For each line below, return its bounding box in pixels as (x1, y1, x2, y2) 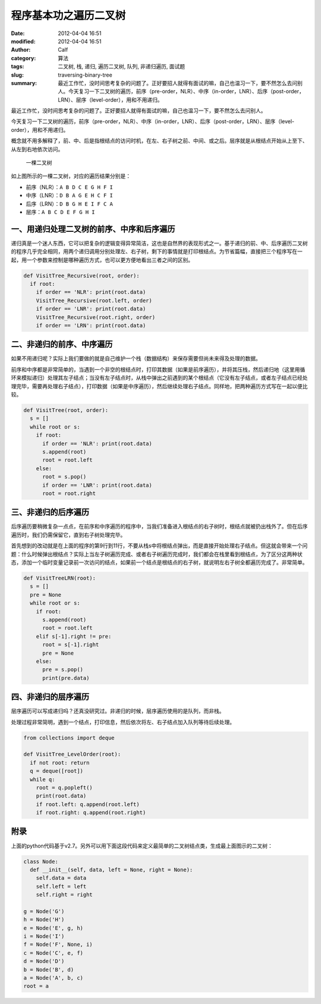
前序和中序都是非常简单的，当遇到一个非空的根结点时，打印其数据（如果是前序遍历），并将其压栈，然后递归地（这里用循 (11, 366, 306, 373)
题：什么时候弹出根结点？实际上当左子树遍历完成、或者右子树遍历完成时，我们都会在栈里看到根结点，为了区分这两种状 (11, 550, 303, 558)
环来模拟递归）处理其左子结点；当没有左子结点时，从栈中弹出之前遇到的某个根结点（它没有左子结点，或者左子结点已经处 (11, 374, 308, 382)
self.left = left (36, 883, 87, 890)
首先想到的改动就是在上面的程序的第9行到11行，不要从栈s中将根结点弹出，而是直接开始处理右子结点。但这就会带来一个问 (11, 542, 308, 549)
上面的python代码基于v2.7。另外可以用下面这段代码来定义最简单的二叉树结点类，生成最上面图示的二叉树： (11, 842, 273, 849)
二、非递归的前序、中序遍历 (11, 339, 113, 350)
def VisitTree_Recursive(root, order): (23, 272, 140, 279)
